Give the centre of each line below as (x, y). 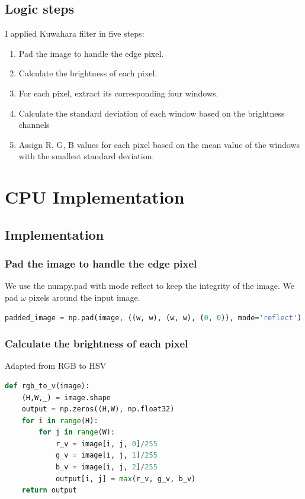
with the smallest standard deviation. (86, 156)
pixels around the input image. (84, 297)
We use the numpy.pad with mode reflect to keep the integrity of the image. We (150, 286)
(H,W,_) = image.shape (66, 397)
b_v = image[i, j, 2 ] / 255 (106, 467)
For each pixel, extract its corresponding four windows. (118, 93)
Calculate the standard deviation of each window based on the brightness (152, 113)
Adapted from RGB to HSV (56, 366)
